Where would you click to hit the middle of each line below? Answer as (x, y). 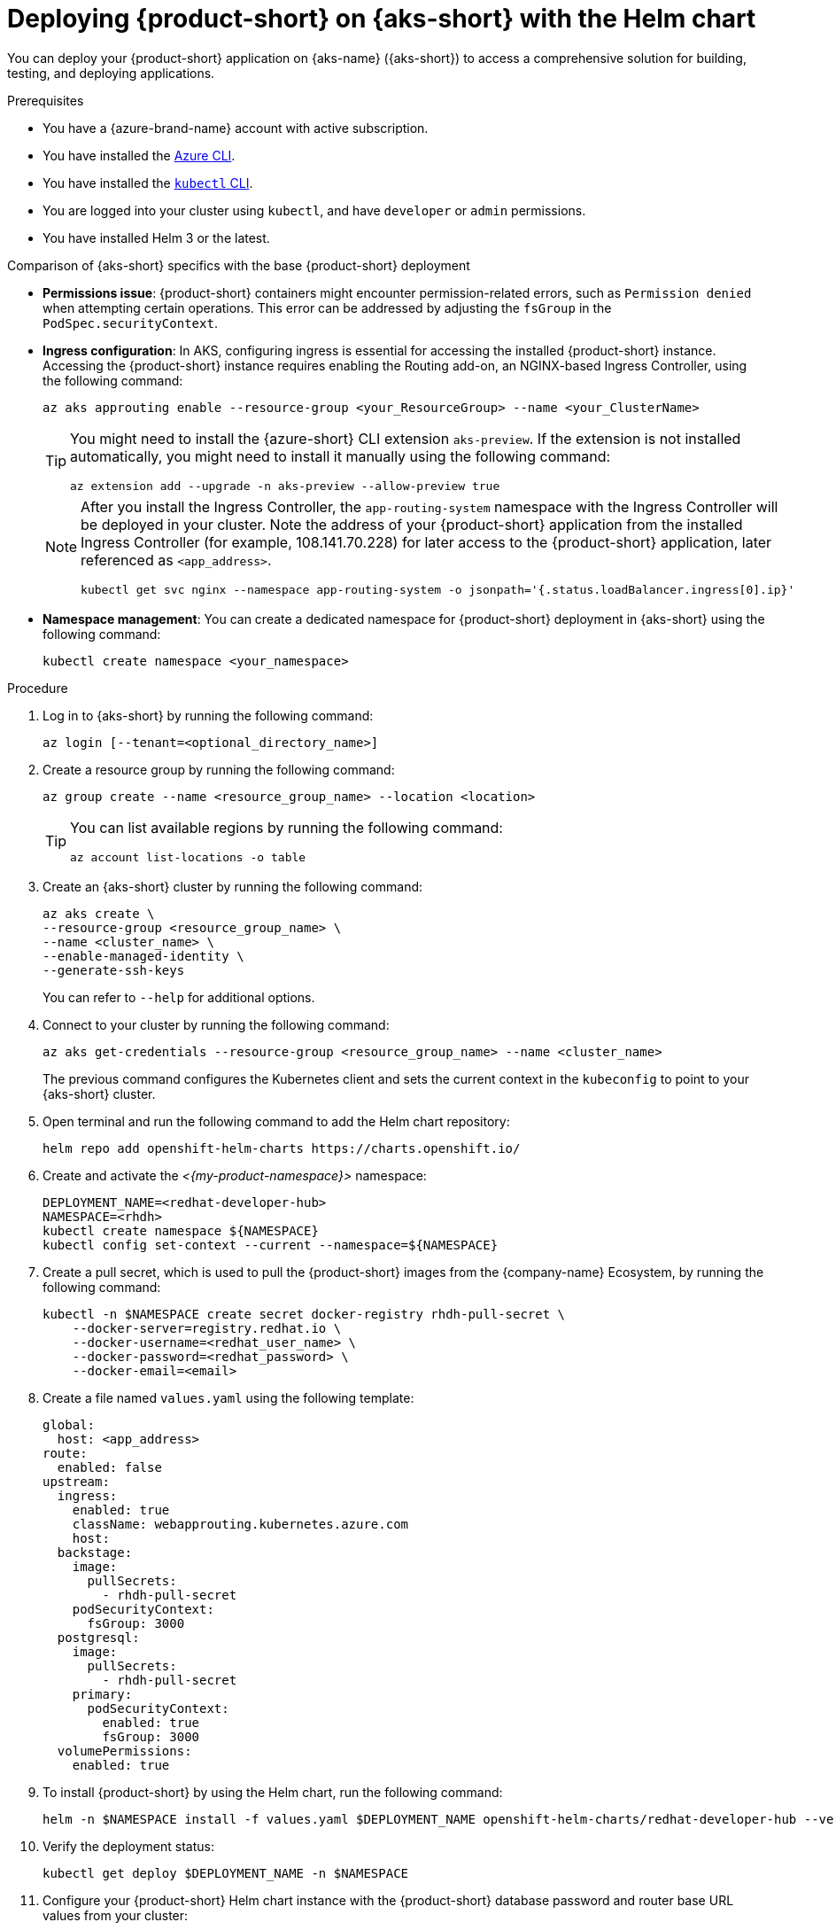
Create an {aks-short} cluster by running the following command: (233, 886)
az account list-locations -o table (188, 857)
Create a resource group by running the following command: (219, 769)
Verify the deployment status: (128, 1846)
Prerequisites (46, 100)
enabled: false (109, 1467)
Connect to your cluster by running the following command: (216, 1024)
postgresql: (98, 1637)
